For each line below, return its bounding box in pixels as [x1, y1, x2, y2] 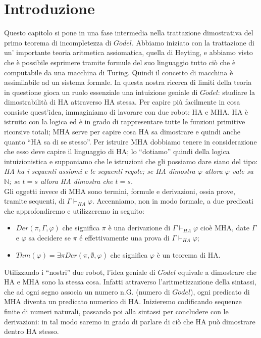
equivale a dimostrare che [178, 266, 257, 277]
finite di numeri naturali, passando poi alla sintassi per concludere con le [4, 306, 229, 316]
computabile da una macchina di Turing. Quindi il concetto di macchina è [4, 67, 233, 77]
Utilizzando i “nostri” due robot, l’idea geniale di [4, 266, 155, 277]
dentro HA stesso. [4, 326, 59, 336]
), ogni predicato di [190, 286, 250, 297]
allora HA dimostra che [40, 176, 113, 186]
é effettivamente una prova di [79, 232, 170, 243]
